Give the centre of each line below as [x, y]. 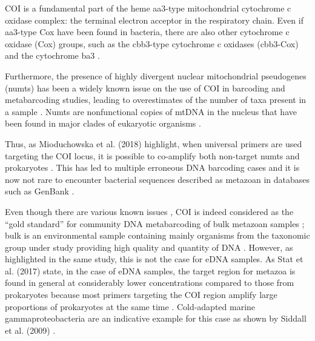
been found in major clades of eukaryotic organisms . [103, 123]
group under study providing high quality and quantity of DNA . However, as [149, 247]
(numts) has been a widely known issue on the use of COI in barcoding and [145, 88]
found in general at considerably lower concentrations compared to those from [150, 283]
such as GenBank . [40, 191]
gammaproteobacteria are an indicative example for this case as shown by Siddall [156, 318]
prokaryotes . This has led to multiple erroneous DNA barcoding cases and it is [152, 167]
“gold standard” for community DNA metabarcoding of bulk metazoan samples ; [155, 223]
